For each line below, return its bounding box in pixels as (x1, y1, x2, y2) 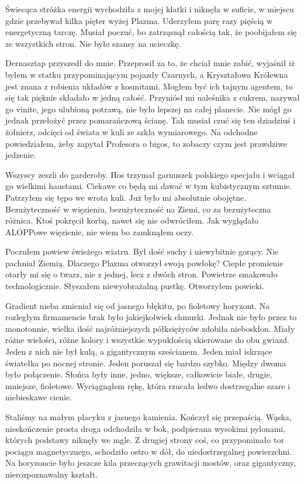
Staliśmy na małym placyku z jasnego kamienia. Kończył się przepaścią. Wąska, (5, 411, 292, 423)
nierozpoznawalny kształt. (5, 468, 98, 480)
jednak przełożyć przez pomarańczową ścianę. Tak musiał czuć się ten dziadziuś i (5, 114, 296, 126)
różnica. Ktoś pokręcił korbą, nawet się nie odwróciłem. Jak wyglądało (5, 214, 259, 226)
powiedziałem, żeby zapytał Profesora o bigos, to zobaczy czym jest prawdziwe (5, 137, 287, 149)
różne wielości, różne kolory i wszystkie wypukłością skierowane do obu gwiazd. (5, 334, 289, 346)
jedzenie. (5, 149, 36, 161)
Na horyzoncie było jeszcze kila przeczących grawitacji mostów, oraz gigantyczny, (5, 456, 296, 469)
